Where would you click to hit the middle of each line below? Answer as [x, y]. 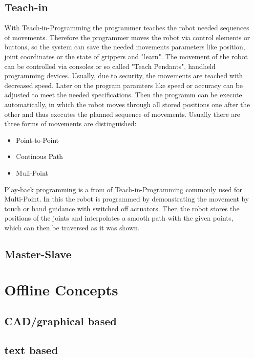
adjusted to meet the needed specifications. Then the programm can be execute [123, 95]
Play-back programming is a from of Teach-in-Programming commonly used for [123, 189]
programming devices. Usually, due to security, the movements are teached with [124, 76]
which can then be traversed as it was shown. [72, 227]
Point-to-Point [37, 140]
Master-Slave [38, 254]
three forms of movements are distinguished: [71, 123]
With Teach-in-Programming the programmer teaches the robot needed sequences [127, 28]
